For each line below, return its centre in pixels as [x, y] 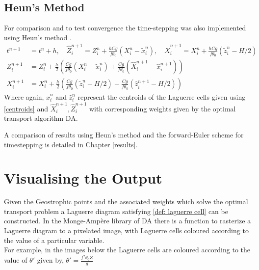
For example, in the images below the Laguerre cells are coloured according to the [127, 250]
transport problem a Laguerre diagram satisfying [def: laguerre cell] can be [116, 211]
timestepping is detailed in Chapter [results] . [71, 144]
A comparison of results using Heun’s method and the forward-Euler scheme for [124, 134]
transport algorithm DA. [41, 118]
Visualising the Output [83, 178]
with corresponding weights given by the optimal [162, 108]
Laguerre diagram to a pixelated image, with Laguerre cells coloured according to [126, 230]
